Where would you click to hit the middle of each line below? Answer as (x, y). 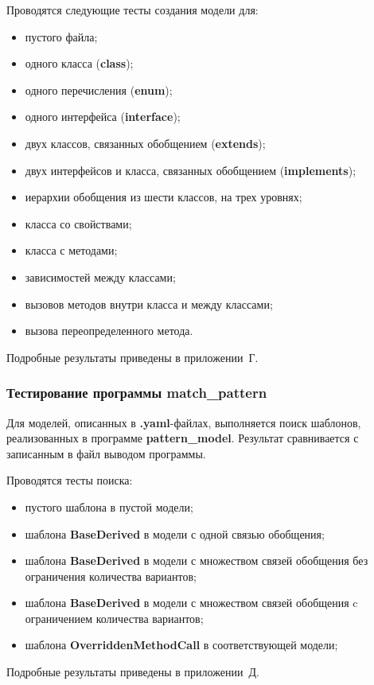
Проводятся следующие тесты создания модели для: (132, 10)
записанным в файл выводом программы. (106, 453)
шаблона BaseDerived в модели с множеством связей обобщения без (197, 560)
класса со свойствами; (78, 223)
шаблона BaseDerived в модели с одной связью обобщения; (175, 533)
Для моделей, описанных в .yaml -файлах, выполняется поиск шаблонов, (184, 422)
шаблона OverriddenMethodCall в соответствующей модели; (181, 645)
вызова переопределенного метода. (109, 331)
